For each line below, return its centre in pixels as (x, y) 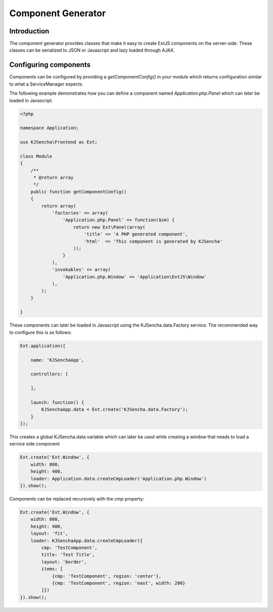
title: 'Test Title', (68, 555)
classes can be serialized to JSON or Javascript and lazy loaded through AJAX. (92, 50)
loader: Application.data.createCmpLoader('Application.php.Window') (119, 479)
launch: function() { (57, 402)
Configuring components (50, 65)
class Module (36, 156)
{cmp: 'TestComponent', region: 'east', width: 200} (119, 583)
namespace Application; (50, 128)
